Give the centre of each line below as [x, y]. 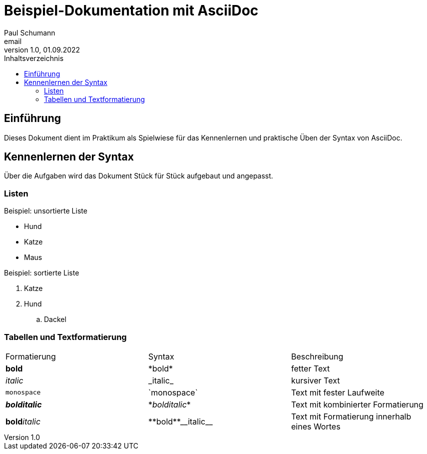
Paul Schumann [30, 32]
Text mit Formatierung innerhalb [351, 416]
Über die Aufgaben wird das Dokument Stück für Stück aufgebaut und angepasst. [139, 176]
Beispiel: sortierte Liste [42, 273]
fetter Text [310, 368]
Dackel [55, 319]
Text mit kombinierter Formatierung [357, 404]
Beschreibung [317, 356]
